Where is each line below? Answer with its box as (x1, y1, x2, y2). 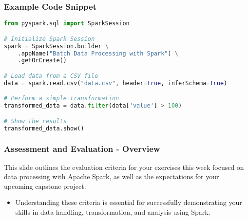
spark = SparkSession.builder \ (4, 42, 109, 50)
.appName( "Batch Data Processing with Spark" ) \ (18, 50, 178, 57)
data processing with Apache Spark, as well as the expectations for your (4, 171, 219, 182)
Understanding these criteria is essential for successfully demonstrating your (15, 197, 242, 207)
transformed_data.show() (4, 125, 84, 132)
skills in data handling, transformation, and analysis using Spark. (15, 207, 210, 217)
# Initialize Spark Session (4, 35, 95, 42)
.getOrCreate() (18, 57, 67, 64)
